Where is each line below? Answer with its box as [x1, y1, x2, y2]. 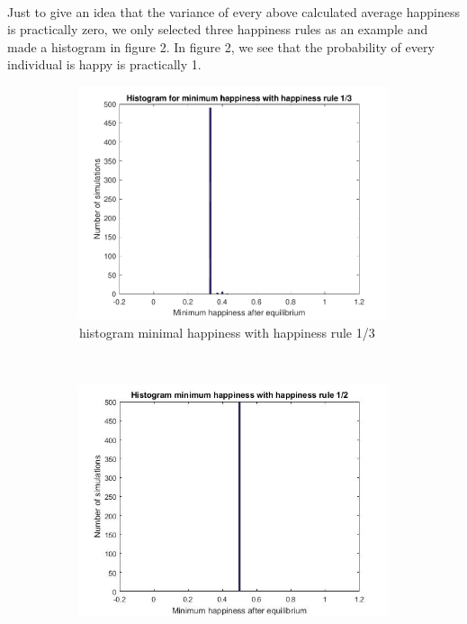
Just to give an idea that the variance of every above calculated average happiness [7, 2, 460, 21]
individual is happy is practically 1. [7, 55, 202, 74]
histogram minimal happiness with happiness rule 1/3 [79, 322, 375, 341]
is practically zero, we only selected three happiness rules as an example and [7, 20, 428, 39]
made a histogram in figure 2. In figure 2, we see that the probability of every [7, 37, 435, 56]
